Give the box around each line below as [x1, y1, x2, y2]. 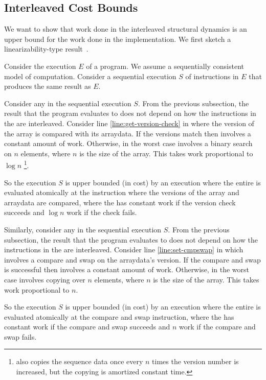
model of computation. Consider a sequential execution [4, 70, 176, 81]
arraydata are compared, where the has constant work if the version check [4, 197, 236, 207]
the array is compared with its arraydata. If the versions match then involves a [4, 128, 251, 138]
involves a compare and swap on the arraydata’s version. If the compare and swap [4, 254, 261, 265]
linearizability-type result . [4, 43, 88, 54]
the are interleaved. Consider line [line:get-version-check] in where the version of [4, 117, 254, 128]
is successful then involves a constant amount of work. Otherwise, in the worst [4, 264, 250, 275]
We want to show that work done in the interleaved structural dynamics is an [4, 23, 247, 34]
